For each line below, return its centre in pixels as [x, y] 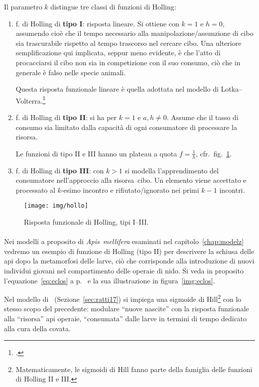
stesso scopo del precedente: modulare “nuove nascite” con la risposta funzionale [127, 309]
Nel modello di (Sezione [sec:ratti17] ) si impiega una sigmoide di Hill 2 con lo [123, 298]
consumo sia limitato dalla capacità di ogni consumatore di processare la [127, 127]
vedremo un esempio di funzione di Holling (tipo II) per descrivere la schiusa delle [129, 251]
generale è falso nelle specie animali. [71, 72]
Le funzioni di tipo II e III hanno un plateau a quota [96, 153]
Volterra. [29, 100]
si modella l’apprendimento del [172, 170]
